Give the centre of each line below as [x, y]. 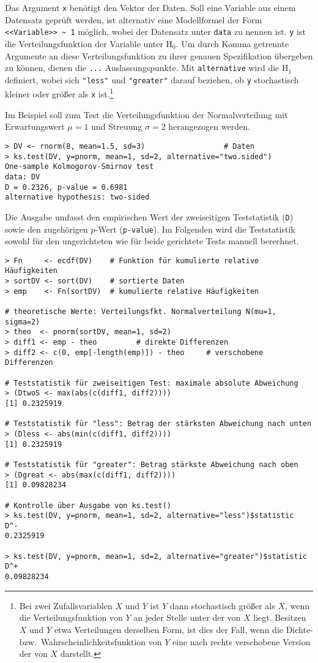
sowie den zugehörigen [46, 229]
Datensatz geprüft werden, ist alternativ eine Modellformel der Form [134, 19]
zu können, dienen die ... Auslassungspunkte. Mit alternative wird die [142, 68]
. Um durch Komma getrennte [232, 43]
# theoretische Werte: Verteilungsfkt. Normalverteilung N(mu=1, [141, 312]
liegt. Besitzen [280, 617]
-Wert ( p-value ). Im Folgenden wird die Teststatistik [195, 229]
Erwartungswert [35, 126]
